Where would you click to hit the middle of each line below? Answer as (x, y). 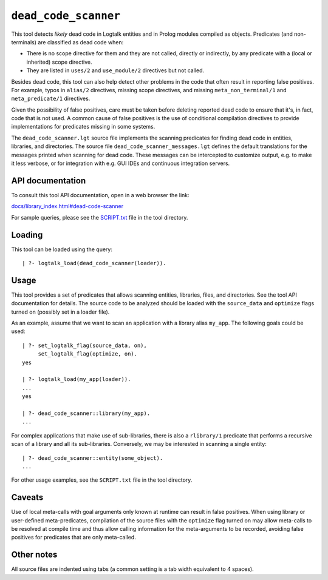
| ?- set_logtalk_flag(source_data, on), (84, 345)
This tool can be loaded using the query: (62, 249)
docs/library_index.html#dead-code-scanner (67, 206)
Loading (27, 234)
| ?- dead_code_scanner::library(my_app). (86, 413)
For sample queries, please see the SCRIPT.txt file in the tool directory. (100, 217)
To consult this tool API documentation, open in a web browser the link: (100, 195)
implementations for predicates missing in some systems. (83, 127)
